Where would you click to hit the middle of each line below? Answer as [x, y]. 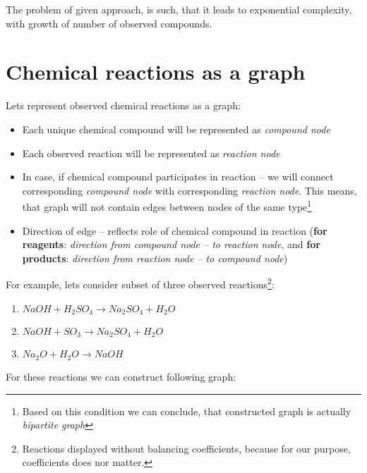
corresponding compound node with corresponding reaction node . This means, [189, 190]
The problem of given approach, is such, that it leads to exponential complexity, [179, 9]
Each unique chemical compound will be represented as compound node [176, 129]
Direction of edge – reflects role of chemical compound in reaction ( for [175, 230]
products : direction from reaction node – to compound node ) [155, 258]
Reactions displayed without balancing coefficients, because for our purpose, [186, 448]
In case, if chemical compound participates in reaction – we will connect [178, 177]
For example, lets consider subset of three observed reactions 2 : [140, 283]
